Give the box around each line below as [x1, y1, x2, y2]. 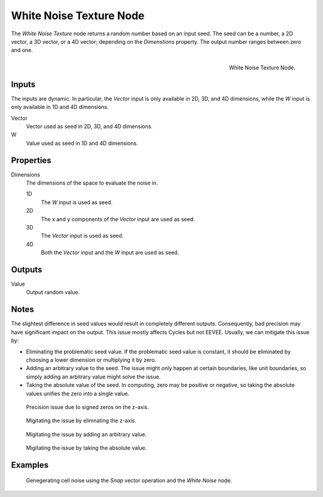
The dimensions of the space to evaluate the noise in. [26, 180, 158, 187]
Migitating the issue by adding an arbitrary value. [26, 431, 147, 438]
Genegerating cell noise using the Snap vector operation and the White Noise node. [26, 477, 233, 484]
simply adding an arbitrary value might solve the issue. [26, 373, 161, 380]
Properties [11, 155, 51, 165]
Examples [11, 460, 49, 470]
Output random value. [26, 289, 80, 296]
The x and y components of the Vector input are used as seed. [41, 216, 195, 223]
